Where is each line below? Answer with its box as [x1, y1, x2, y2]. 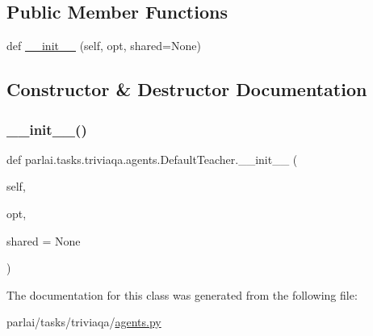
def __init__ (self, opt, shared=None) [6, 37, 201, 54]
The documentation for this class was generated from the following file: [6, 286, 358, 303]
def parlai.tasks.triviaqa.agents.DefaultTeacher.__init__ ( [6, 150, 298, 167]
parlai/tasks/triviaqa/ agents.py [6, 313, 161, 330]
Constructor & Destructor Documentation [6, 77, 367, 102]
